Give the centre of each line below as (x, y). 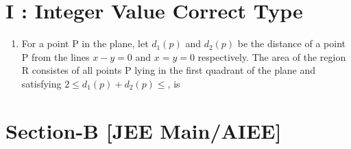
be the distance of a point (291, 43)
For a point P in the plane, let (85, 43)
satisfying (41, 83)
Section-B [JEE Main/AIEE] (144, 130)
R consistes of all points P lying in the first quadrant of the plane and (169, 70)
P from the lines (56, 56)
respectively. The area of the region (272, 56)
